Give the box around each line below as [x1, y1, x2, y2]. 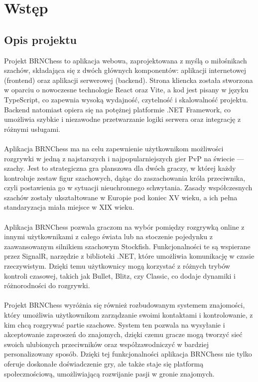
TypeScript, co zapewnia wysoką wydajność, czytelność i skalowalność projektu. [4, 94, 248, 104]
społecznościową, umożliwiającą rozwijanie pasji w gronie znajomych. [4, 368, 215, 379]
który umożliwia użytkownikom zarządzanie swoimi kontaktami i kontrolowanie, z [4, 310, 253, 320]
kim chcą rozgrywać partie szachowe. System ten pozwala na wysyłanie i [4, 319, 225, 330]
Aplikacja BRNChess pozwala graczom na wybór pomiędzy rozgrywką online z [4, 221, 245, 232]
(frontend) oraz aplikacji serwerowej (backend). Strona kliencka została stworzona [4, 74, 253, 85]
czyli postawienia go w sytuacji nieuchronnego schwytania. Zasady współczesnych [4, 182, 253, 193]
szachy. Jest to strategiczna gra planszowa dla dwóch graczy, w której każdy [4, 163, 236, 173]
